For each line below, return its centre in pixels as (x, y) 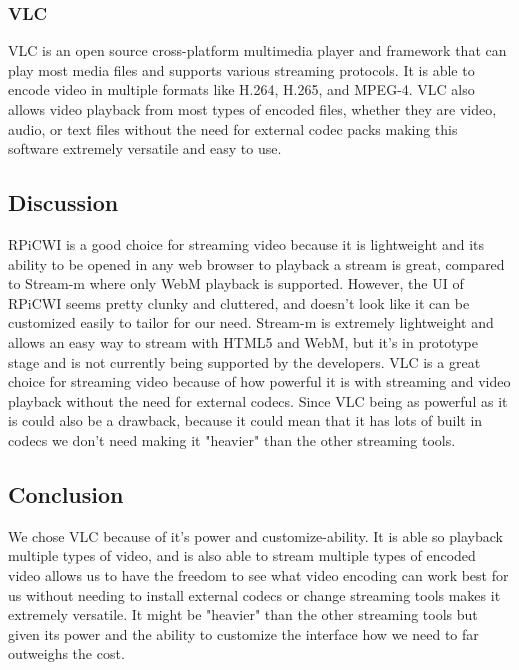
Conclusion (66, 493)
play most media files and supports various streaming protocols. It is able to (241, 69)
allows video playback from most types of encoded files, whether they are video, (252, 109)
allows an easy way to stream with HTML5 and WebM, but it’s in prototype (243, 341)
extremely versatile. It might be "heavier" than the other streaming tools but (243, 614)
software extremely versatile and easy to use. (145, 148)
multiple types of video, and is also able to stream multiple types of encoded (242, 555)
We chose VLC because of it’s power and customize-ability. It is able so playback (255, 535)
